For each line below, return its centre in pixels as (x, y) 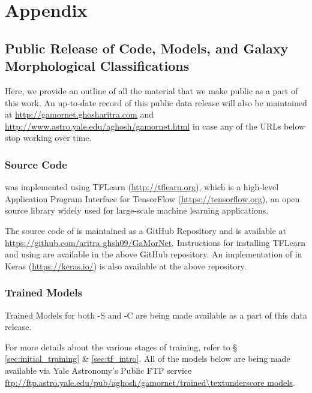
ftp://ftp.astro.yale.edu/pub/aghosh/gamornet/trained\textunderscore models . (150, 382)
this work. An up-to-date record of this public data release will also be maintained (156, 102)
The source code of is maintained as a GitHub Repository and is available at (145, 230)
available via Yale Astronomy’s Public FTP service (98, 370)
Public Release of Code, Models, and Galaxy (147, 48)
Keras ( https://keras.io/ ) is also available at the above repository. (126, 265)
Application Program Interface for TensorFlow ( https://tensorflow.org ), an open (152, 198)
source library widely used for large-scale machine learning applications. (137, 210)
